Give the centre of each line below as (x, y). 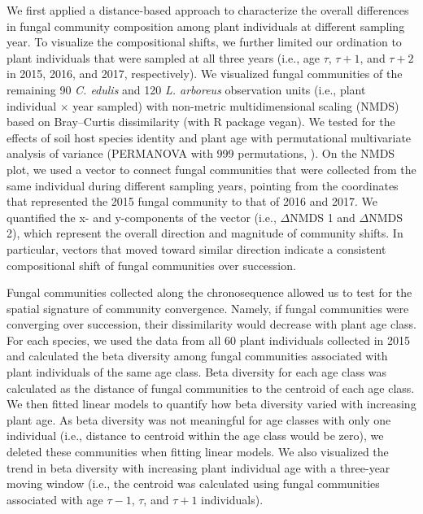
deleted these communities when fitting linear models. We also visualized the (198, 452)
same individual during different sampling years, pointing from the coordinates (203, 185)
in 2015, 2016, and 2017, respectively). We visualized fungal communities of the (205, 74)
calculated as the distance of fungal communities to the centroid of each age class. (211, 388)
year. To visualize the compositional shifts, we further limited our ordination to (204, 42)
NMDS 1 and (323, 217)
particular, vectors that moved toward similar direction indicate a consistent (196, 248)
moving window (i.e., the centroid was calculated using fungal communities (193, 484)
